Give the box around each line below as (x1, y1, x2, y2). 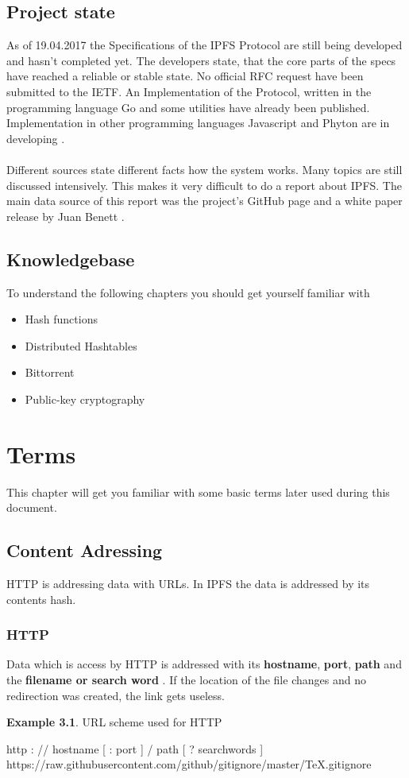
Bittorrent (25, 364, 75, 381)
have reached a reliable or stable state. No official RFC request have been (6, 68, 364, 84)
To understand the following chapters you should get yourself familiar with (6, 284, 370, 300)
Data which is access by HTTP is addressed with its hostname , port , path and (6, 656, 402, 672)
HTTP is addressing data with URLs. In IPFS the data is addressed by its (6, 575, 370, 592)
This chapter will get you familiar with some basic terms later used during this (6, 483, 390, 500)
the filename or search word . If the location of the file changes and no (6, 672, 366, 688)
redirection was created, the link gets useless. (6, 687, 226, 703)
